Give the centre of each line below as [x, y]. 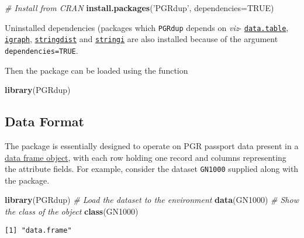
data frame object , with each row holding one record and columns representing [146, 157]
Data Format [44, 121]
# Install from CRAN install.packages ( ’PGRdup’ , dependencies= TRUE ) [139, 8]
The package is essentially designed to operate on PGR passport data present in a [152, 145]
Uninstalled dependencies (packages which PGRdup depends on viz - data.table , [147, 27]
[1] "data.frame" [38, 230]
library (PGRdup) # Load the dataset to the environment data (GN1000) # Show [152, 200]
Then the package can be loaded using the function [96, 70]
